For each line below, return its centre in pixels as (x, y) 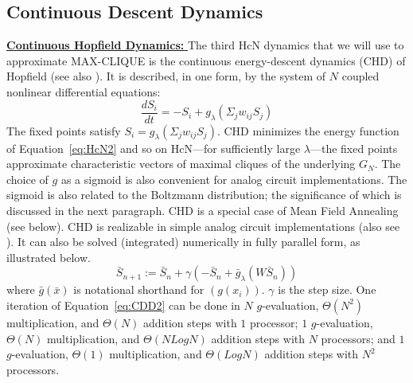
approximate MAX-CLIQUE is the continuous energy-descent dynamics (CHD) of (206, 60)
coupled (360, 76)
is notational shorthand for (139, 289)
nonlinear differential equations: (84, 91)
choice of (27, 179)
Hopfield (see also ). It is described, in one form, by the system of (166, 76)
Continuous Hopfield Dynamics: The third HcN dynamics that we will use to (205, 45)
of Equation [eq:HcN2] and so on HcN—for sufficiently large (154, 148)
